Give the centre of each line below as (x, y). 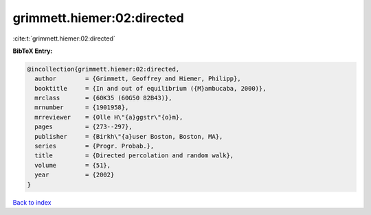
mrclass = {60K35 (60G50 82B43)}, (103, 98)
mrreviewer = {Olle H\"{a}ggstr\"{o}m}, (109, 117)
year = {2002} (75, 175)
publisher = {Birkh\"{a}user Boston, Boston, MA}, (129, 136)
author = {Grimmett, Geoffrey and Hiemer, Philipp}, (138, 79)
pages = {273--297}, (84, 127)
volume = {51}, (73, 165)
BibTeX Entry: (33, 51)
